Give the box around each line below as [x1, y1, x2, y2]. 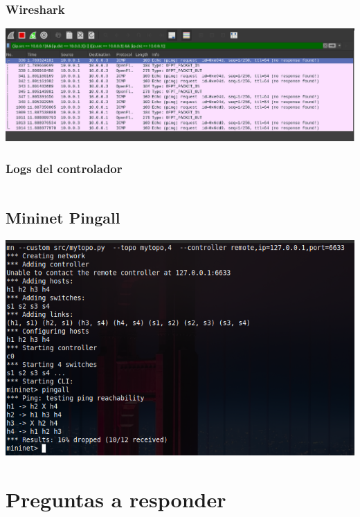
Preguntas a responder [6, 484, 226, 513]
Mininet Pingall [6, 207, 120, 228]
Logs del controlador [6, 159, 123, 176]
